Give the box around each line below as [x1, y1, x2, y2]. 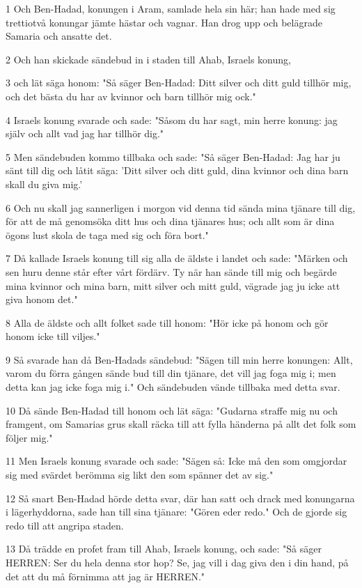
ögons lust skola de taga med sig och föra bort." [6, 227, 209, 242]
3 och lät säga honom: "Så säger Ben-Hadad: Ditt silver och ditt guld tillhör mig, [6, 75, 352, 90]
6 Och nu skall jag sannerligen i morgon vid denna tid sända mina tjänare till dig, [6, 200, 356, 215]
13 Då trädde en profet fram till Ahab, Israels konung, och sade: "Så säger [6, 541, 322, 556]
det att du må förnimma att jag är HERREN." [6, 568, 205, 583]
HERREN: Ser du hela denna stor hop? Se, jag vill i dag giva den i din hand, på [6, 555, 349, 569]
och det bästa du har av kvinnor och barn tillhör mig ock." [6, 88, 256, 103]
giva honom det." [6, 292, 78, 307]
